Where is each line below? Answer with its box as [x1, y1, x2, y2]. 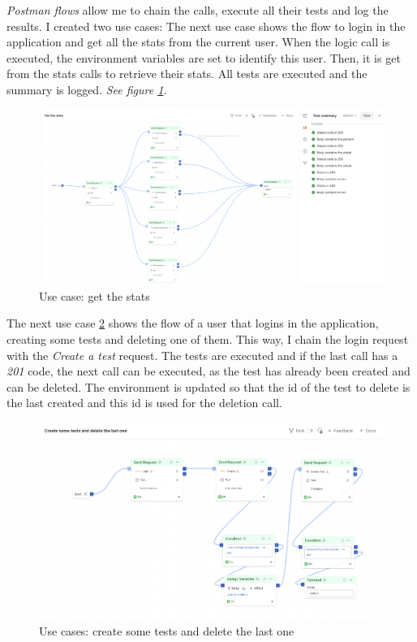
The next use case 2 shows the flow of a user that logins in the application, [6, 314, 379, 332]
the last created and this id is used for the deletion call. [6, 394, 282, 411]
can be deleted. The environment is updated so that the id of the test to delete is [6, 378, 411, 395]
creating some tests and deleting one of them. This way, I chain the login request [6, 331, 409, 348]
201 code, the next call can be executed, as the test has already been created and [6, 362, 411, 380]
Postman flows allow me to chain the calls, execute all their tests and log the [6, 2, 389, 18]
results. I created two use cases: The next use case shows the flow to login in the [6, 17, 406, 34]
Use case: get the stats [39, 287, 150, 304]
